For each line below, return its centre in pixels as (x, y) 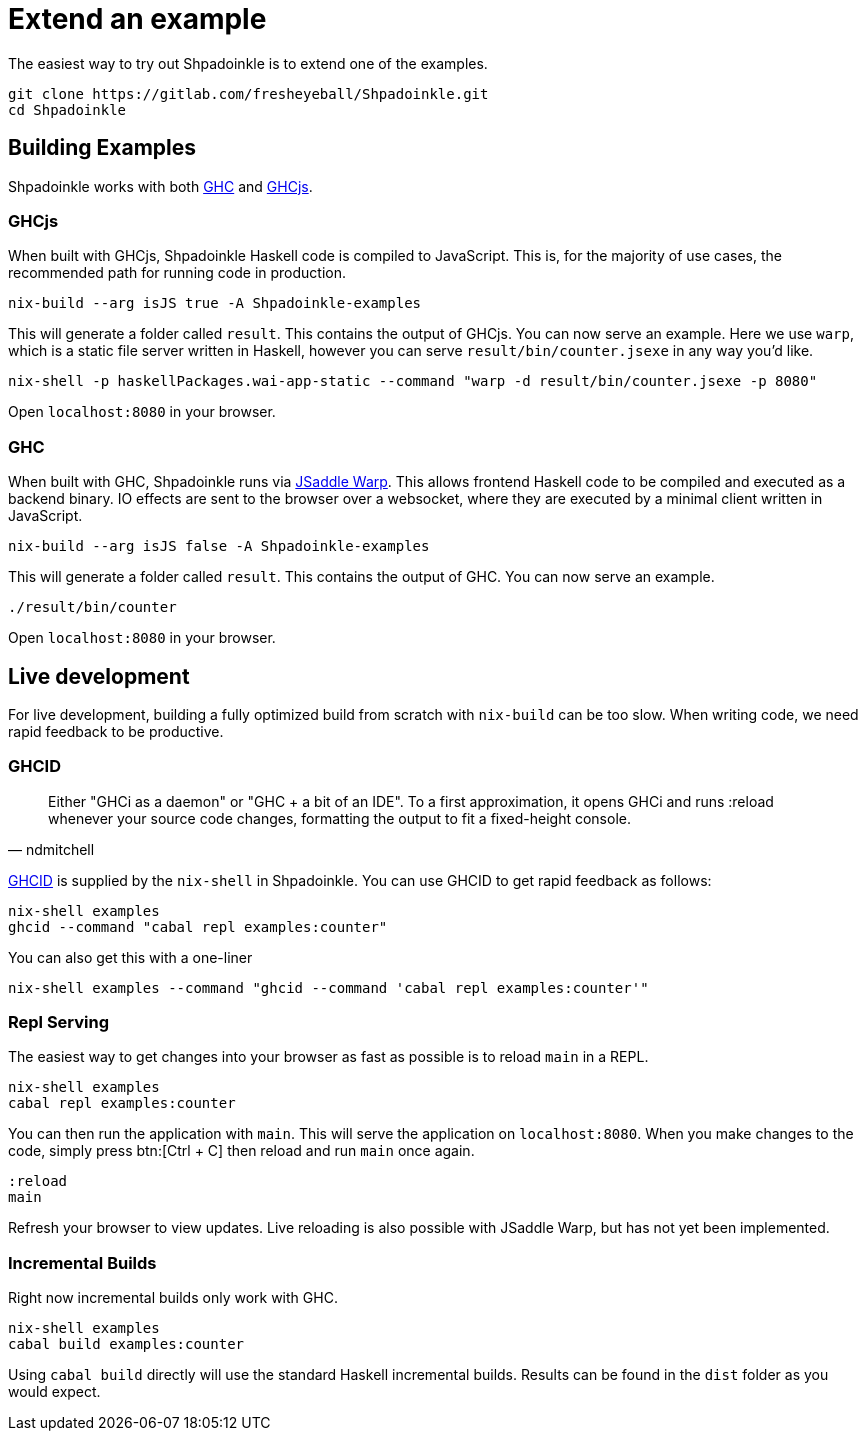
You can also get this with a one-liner (130, 957)
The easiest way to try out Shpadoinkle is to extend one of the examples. (248, 63)
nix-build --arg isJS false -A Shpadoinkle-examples (219, 546)
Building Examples (102, 148)
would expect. (54, 1392)
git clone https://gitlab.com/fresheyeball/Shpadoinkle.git (248, 93)
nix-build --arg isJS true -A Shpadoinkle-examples (215, 303)
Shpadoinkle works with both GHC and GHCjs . (160, 186)
